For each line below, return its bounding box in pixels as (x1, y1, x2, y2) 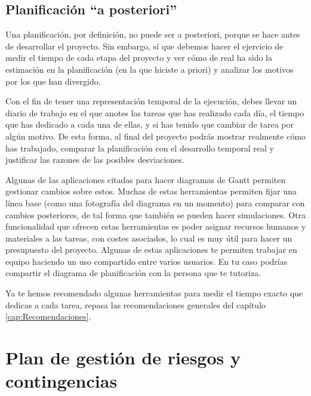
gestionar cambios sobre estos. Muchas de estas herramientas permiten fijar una (5, 185, 297, 197)
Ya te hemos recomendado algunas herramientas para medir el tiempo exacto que (5, 287, 303, 299)
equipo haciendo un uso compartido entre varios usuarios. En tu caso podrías (5, 255, 288, 267)
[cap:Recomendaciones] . (5, 310, 91, 323)
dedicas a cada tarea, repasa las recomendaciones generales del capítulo (5, 298, 266, 311)
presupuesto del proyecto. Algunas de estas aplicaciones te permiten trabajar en (5, 243, 297, 256)
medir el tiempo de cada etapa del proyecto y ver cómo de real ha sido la (5, 51, 273, 64)
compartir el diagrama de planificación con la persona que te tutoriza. (5, 267, 261, 279)
